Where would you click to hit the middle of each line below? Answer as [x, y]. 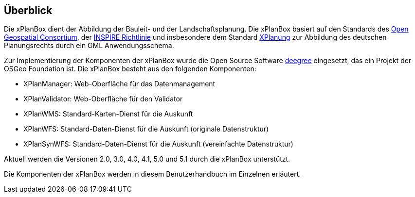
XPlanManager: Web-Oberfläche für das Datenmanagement [119, 84]
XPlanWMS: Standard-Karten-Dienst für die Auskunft [108, 114]
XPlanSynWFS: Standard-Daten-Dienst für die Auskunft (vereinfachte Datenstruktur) [158, 144]
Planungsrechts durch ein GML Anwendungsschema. [89, 46]
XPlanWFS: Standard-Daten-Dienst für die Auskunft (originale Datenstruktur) [146, 129]
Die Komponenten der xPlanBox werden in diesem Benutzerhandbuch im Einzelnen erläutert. [153, 174]
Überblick [28, 10]
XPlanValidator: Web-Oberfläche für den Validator [103, 99]
